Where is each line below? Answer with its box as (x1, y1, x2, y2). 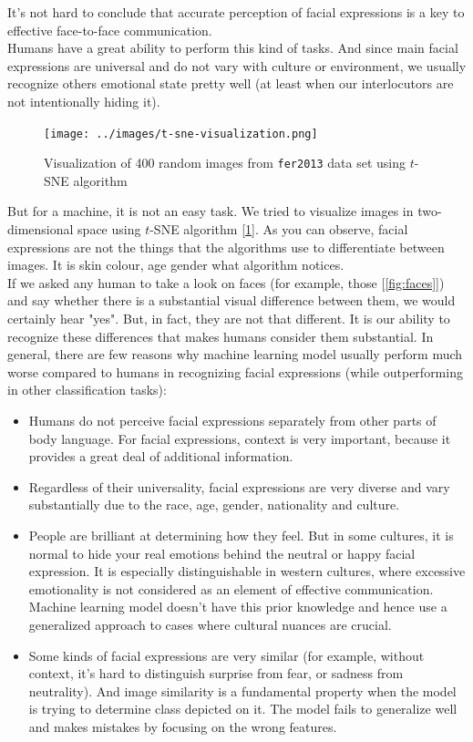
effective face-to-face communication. (7, 20, 212, 39)
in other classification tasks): (7, 380, 167, 399)
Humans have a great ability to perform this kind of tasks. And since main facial (7, 38, 458, 57)
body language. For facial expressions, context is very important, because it (28, 428, 451, 448)
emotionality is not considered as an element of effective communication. (28, 579, 434, 598)
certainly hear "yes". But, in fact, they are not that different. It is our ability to (7, 309, 450, 328)
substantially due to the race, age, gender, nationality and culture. (28, 495, 400, 514)
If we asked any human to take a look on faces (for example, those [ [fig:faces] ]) (7, 273, 445, 292)
